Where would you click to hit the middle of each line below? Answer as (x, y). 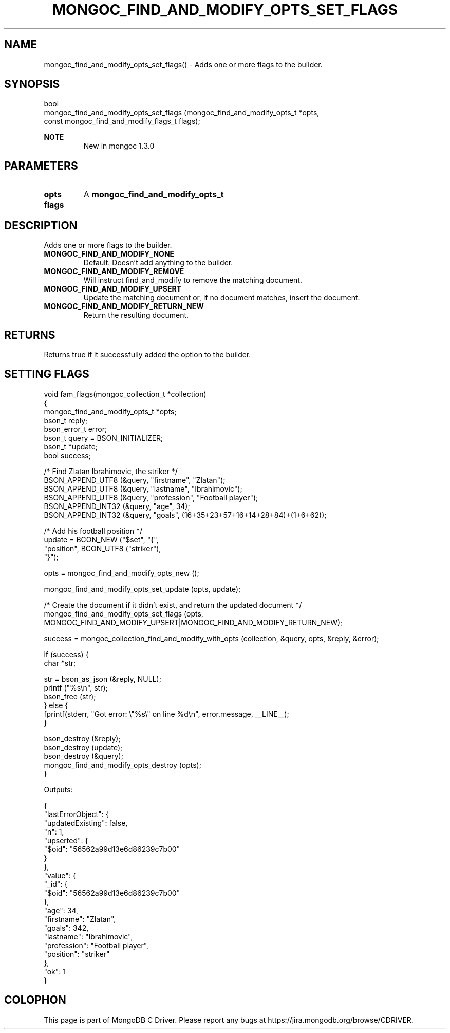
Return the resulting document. (136, 315)
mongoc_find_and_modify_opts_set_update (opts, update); (142, 589)
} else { (56, 705)
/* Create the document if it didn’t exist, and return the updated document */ (173, 605)
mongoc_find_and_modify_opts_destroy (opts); (123, 765)
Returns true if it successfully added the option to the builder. (147, 354)
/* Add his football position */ (93, 531)
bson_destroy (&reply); (82, 738)
